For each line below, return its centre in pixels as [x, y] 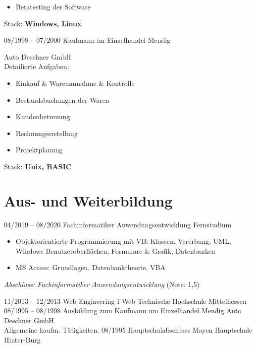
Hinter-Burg [22, 340]
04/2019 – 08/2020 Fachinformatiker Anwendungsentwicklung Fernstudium [118, 224]
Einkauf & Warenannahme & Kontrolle [75, 83]
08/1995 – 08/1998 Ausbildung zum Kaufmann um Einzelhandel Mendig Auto [123, 311]
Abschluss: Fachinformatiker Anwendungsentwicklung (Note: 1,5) [102, 284]
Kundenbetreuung [43, 116]
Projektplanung [39, 150]
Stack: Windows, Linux [43, 23]
